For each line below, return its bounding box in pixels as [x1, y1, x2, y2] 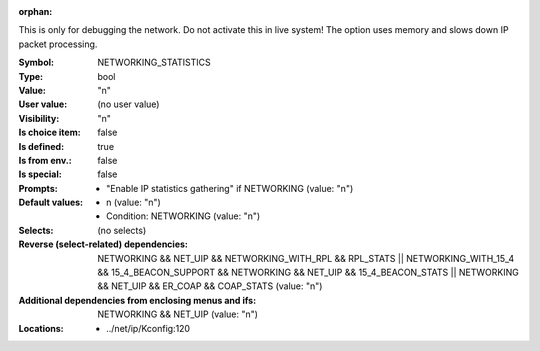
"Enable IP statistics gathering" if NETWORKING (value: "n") [106, 182, 354, 194]
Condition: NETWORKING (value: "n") [106, 210, 261, 222]
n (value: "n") [106, 196, 162, 209]
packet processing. [18, 38, 98, 50]
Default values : [18, 196, 84, 209]
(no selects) [97, 224, 147, 236]
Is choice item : [18, 126, 81, 139]
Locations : [18, 322, 64, 334]
